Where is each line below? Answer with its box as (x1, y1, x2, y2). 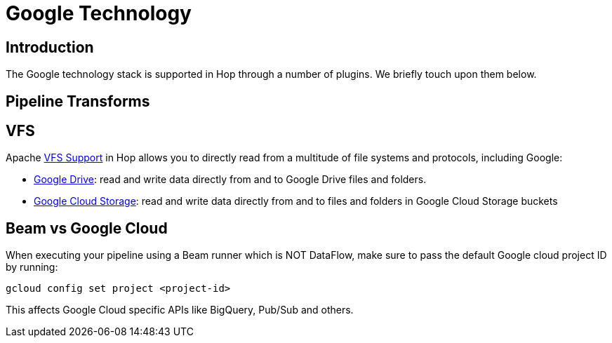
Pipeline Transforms (6, 92, 150, 110)
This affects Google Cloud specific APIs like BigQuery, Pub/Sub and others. (6, 304, 354, 316)
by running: (6, 261, 58, 274)
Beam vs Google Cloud (6, 219, 168, 237)
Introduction (6, 38, 94, 56)
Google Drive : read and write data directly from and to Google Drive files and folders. (34, 173, 427, 186)
